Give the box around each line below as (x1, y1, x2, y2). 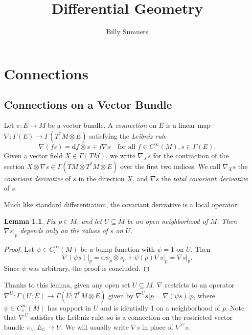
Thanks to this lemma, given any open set (4, 279, 130, 289)
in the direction (78, 173, 125, 183)
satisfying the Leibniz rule (89, 130, 167, 141)
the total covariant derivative (161, 173, 248, 183)
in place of (142, 321, 173, 332)
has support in (47, 302, 92, 312)
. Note (226, 302, 245, 312)
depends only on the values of (20, 225, 108, 236)
